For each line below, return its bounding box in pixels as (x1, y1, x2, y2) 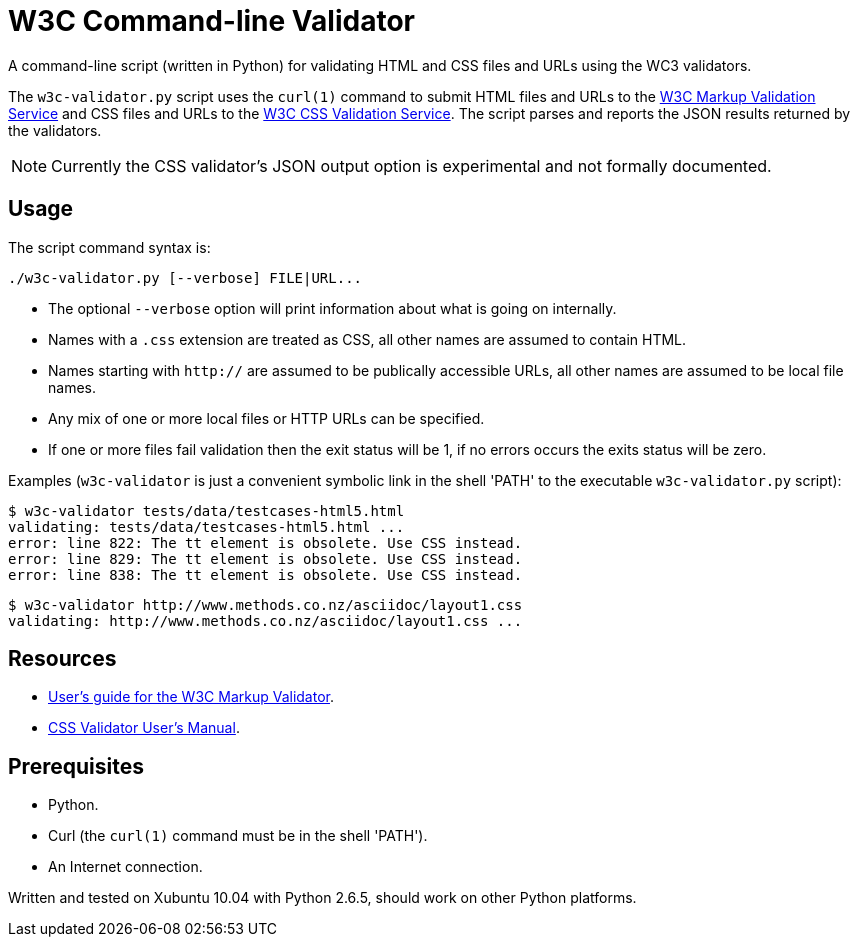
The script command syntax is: (8, 238, 211, 256)
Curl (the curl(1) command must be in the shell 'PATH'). (48, 827, 428, 845)
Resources (8, 646, 117, 672)
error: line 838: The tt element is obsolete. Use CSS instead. (8, 566, 523, 583)
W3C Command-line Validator (8, 4, 415, 38)
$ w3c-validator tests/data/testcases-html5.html (8, 502, 405, 519)
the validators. (8, 121, 102, 139)
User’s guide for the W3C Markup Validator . (48, 688, 335, 706)
